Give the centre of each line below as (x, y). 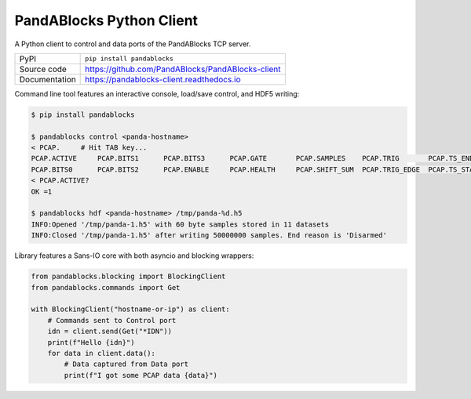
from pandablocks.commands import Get (106, 287)
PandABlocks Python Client (106, 20)
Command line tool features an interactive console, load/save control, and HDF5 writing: (157, 93)
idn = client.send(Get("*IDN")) (110, 332)
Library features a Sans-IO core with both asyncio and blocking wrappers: (134, 256)
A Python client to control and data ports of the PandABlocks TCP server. (133, 44)
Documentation (47, 79)
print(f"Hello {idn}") (91, 342)
